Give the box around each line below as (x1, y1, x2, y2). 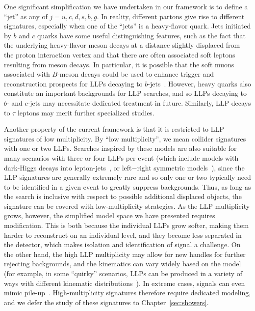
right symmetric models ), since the (137, 162, 245, 172)
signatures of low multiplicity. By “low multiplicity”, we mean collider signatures (4, 133, 246, 143)
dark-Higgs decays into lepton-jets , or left (4, 162, 132, 172)
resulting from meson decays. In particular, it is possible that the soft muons (4, 59, 234, 69)
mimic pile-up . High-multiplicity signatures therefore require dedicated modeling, (4, 287, 251, 298)
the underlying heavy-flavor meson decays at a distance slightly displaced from (4, 40, 240, 50)
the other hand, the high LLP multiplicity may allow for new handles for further (4, 249, 246, 259)
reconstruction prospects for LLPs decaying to (4, 78, 143, 88)
